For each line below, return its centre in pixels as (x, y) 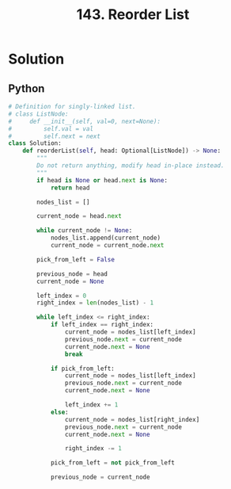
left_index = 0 (62, 296)
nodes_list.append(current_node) (105, 238)
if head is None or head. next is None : (102, 180)
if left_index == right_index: (102, 325)
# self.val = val (51, 128)
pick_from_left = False (76, 259)
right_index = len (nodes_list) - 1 (95, 303)
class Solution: (35, 143)
